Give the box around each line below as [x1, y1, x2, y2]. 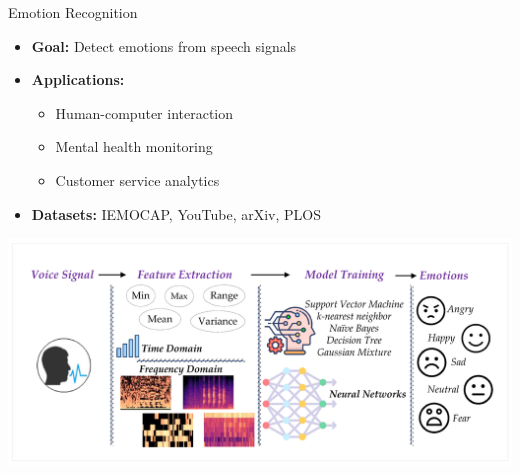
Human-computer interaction [55, 102, 234, 123]
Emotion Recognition [8, 2, 138, 22]
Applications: [31, 69, 125, 90]
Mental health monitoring [55, 136, 213, 157]
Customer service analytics [55, 169, 220, 190]
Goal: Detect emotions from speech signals [31, 35, 297, 56]
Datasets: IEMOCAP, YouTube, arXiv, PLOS [31, 203, 321, 224]
